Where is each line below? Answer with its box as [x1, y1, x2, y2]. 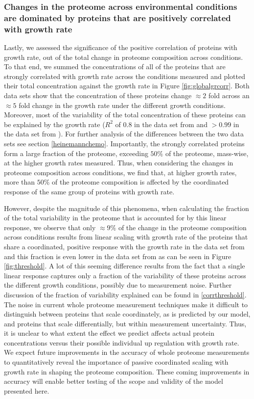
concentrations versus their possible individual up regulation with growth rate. [4, 337, 239, 347]
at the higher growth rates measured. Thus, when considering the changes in [4, 158, 233, 168]
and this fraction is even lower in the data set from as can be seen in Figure [4, 251, 231, 261]
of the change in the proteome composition [118, 222, 247, 232]
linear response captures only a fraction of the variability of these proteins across [4, 270, 246, 280]
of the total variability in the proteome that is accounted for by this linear [4, 213, 227, 223]
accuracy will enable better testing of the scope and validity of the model [4, 376, 223, 386]
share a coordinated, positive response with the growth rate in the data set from [4, 241, 245, 251]
